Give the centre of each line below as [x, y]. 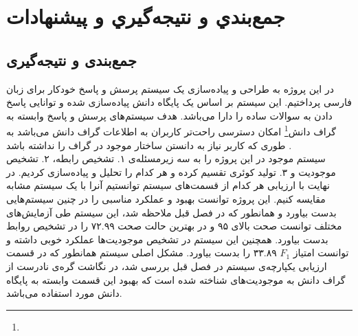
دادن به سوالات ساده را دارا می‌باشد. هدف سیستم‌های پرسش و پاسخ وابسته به [169, 115]
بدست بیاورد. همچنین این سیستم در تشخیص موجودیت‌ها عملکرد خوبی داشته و [167, 239]
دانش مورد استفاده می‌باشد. [64, 293]
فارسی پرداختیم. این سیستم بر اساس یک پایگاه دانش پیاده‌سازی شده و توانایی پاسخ [179, 102]
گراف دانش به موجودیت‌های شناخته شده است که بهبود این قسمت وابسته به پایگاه [176, 279]
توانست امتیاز [321, 253]
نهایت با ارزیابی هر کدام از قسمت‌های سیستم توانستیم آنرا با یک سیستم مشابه [168, 185]
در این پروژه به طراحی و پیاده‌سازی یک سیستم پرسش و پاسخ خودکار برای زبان [170, 88]
